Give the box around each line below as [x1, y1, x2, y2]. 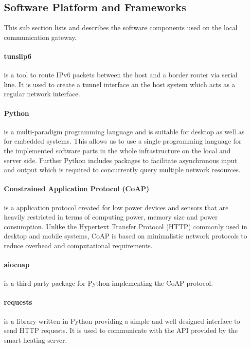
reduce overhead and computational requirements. [4, 240, 153, 250]
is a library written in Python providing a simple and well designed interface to [4, 315, 240, 326]
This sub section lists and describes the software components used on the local [4, 22, 238, 33]
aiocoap [4, 259, 30, 270]
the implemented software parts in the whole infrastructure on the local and [4, 145, 231, 155]
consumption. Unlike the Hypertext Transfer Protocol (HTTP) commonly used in [4, 221, 248, 231]
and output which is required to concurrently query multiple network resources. [4, 165, 241, 175]
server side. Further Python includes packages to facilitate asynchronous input [4, 155, 237, 165]
